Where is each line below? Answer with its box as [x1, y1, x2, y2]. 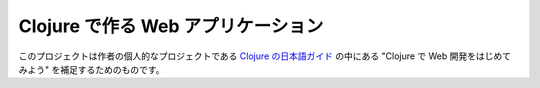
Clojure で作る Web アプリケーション [18, 15, 324, 37]
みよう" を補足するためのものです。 [18, 63, 165, 75]
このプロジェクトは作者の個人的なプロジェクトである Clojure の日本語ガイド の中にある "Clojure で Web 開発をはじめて [18, 50, 512, 62]
